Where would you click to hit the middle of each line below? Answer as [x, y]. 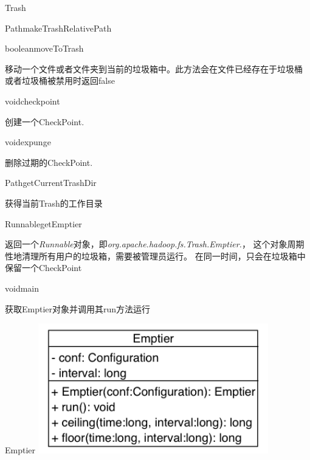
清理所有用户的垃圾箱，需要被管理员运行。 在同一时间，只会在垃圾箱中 [164, 256]
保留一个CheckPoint [43, 268]
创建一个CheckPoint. [45, 121]
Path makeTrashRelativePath [58, 28]
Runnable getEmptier [43, 223]
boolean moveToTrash [44, 48]
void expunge [28, 142]
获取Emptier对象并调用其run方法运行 [78, 308]
